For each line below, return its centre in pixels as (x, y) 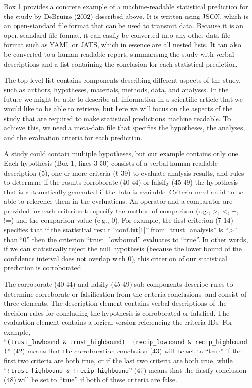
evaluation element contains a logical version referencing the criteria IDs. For (118, 322)
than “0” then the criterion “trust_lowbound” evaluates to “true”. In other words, (126, 239)
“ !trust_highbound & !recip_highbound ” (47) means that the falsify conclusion (125, 370)
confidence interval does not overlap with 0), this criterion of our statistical (116, 258)
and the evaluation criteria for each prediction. (73, 137)
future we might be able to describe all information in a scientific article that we (123, 99)
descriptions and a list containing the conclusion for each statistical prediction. (121, 63)
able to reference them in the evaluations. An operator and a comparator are (118, 201)
